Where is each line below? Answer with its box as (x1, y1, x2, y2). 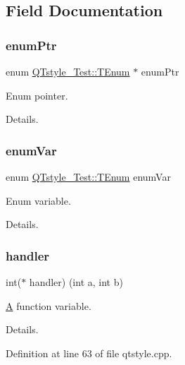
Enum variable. (6, 193, 71, 208)
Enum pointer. (6, 88, 68, 102)
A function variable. (6, 298, 91, 313)
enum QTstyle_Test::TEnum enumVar (6, 169, 171, 184)
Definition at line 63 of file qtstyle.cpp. (6, 345, 172, 360)
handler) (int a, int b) (29, 275, 123, 289)
